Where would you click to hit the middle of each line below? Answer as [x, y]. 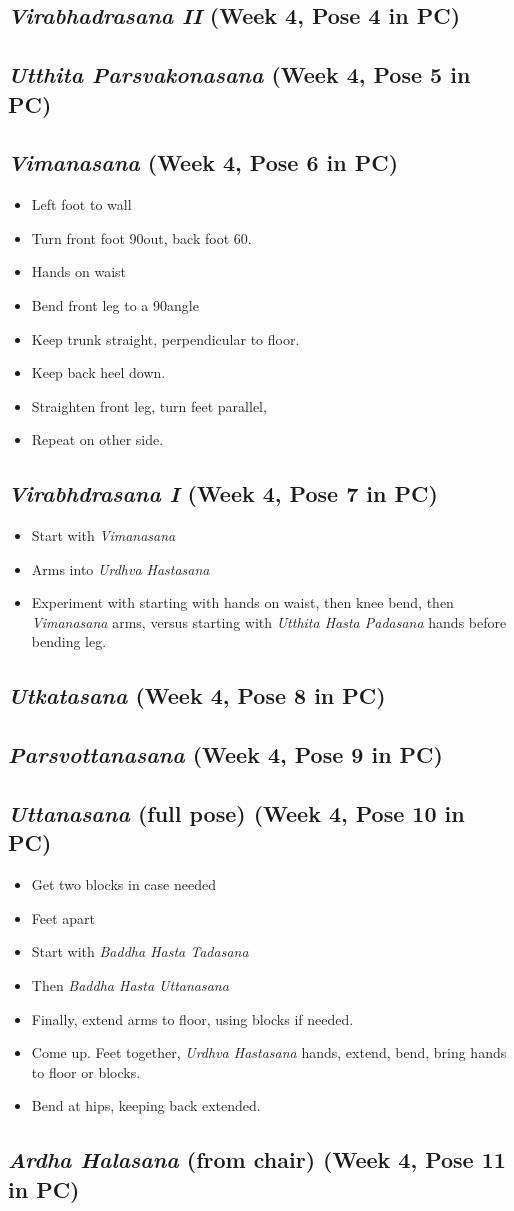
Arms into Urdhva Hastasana [120, 568]
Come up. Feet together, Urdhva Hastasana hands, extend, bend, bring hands [269, 1052]
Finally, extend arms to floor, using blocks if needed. [192, 1018]
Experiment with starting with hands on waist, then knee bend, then [242, 602]
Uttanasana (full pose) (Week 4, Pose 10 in [236, 813]
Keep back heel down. [98, 372]
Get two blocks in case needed [123, 884]
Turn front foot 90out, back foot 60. [141, 237]
